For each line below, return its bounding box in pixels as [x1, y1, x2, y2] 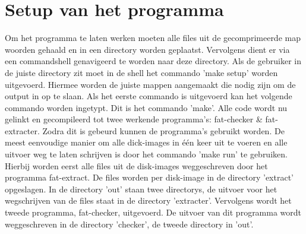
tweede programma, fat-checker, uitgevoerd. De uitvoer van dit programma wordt [5, 206, 302, 219]
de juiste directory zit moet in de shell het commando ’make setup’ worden [5, 66, 278, 78]
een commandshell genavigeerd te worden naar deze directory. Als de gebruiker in [5, 55, 301, 67]
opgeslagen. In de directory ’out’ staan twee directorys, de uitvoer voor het [5, 182, 277, 195]
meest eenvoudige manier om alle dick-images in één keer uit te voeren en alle [5, 136, 288, 148]
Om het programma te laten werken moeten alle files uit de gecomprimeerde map [5, 31, 301, 44]
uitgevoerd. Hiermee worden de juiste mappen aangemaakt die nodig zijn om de [5, 78, 296, 90]
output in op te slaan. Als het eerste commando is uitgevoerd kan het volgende [5, 90, 292, 102]
